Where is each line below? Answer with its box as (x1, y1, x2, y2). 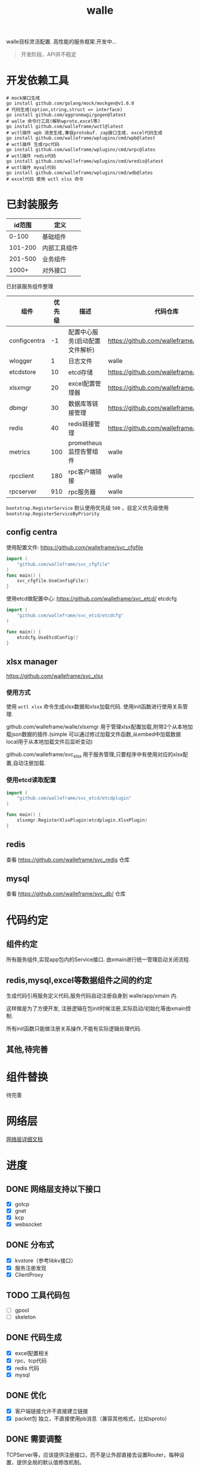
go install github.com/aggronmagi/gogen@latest (6, 112, 127, 118)
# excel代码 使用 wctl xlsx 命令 (6, 176, 84, 182)
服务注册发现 (14, 1264, 46, 1271)
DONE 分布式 (6, 1240, 55, 1250)
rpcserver (9, 488, 37, 496)
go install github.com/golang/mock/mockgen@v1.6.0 (6, 100, 135, 106)
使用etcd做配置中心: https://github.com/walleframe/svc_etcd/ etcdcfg (6, 595, 177, 602)
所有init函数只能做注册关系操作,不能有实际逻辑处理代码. (6, 1025, 142, 1032)
